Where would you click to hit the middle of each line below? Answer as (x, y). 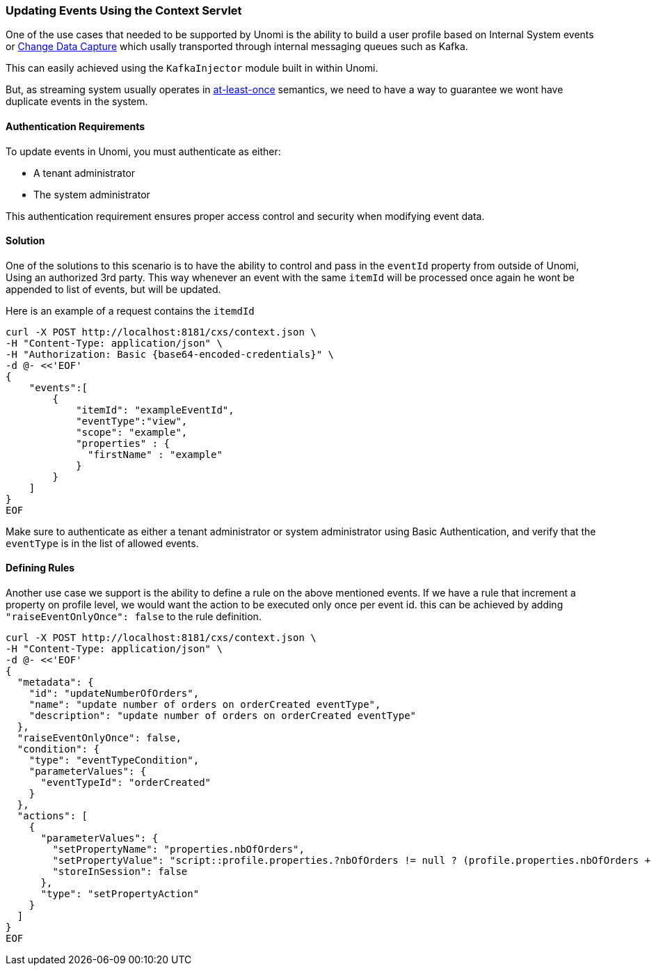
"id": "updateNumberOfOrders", (114, 694)
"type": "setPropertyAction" (120, 894)
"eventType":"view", (132, 421)
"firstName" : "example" (155, 454)
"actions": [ (53, 816)
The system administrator (92, 194)
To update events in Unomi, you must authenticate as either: (143, 151)
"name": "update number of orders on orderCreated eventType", (205, 705)
